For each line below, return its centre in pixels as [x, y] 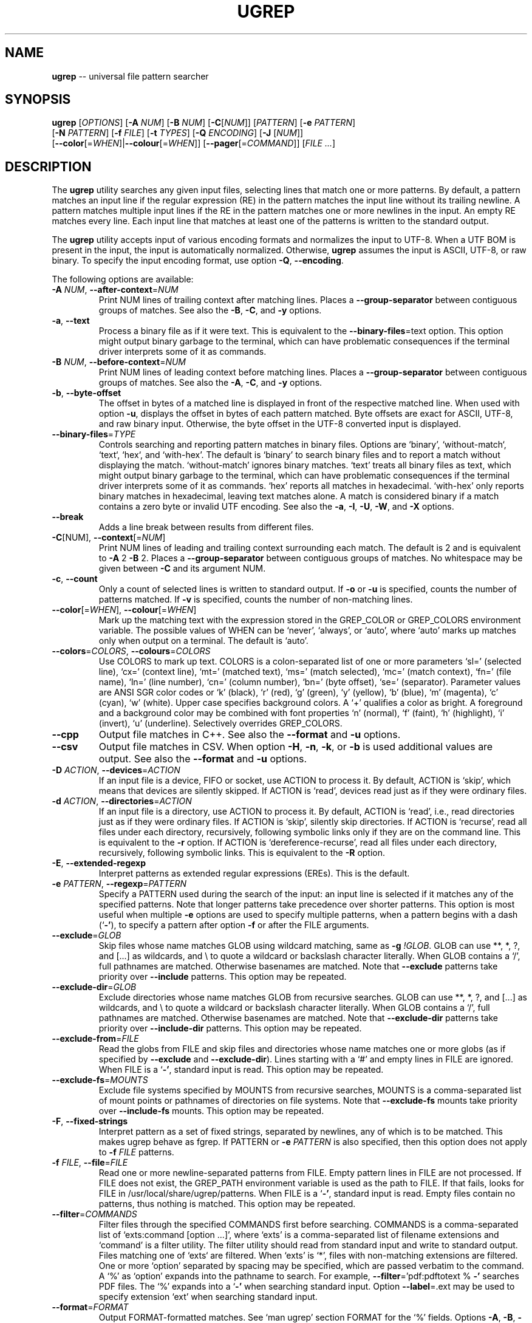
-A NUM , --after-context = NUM [115, 290]
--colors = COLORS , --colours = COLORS [131, 651]
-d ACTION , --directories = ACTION [122, 801]
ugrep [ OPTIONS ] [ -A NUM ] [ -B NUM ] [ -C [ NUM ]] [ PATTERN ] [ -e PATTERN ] [204, 123]
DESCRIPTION [48, 166]
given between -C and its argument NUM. [182, 569]
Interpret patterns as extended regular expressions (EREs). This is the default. [254, 873]
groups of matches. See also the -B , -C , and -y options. [210, 310]
